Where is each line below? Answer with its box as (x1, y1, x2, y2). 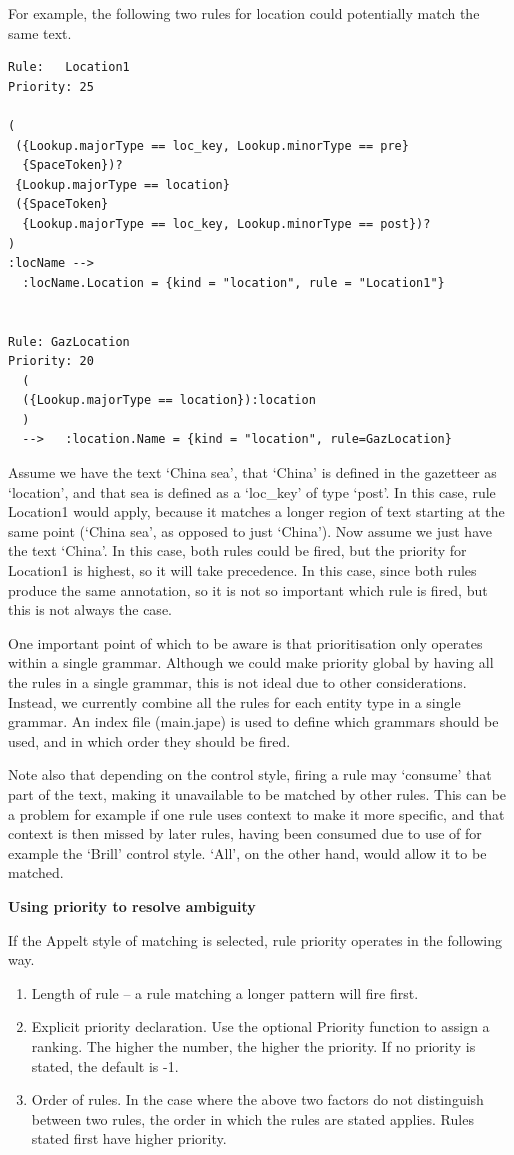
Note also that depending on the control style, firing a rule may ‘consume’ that (8, 764, 492, 785)
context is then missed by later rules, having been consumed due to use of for (8, 823, 482, 844)
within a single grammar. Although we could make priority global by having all (8, 652, 494, 673)
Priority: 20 (8, 354, 94, 369)
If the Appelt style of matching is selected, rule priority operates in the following (8, 929, 502, 950)
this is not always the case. (8, 599, 172, 620)
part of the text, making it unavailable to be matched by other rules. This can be (8, 783, 507, 804)
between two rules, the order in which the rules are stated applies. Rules (31, 1108, 474, 1129)
